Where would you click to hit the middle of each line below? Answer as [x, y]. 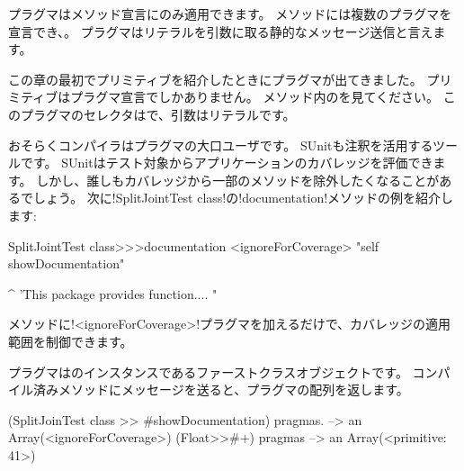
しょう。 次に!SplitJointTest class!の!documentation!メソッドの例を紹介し [243, 198]
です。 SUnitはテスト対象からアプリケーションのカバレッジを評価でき [227, 163]
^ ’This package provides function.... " [113, 293]
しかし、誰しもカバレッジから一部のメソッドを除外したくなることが [238, 180]
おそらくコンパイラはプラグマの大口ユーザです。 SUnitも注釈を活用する [221, 145]
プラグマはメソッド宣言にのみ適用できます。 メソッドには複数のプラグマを [230, 14]
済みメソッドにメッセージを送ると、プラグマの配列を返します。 [221, 389]
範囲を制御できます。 [71, 341]
